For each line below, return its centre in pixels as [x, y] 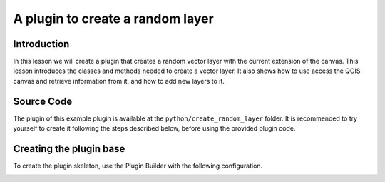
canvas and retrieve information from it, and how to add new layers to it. [119, 81]
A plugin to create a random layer [113, 19]
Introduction [41, 44]
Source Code [43, 101]
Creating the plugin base [69, 149]
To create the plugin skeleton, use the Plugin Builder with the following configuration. [138, 166]
